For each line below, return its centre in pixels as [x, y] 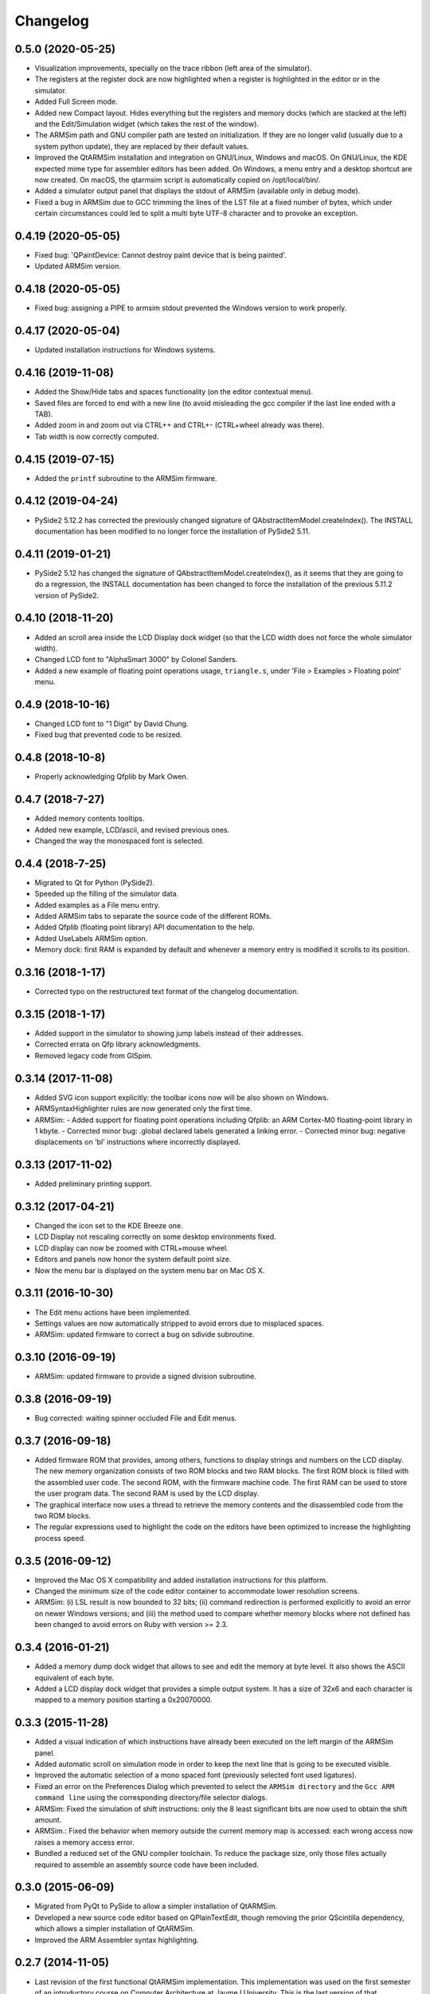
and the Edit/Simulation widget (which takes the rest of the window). [147, 124]
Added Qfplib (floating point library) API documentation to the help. [145, 927]
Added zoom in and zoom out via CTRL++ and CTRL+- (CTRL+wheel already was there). [180, 425]
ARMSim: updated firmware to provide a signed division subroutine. [145, 1377]
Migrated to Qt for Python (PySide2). [95, 882]
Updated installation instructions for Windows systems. [125, 350]
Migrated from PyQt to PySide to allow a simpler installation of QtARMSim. [156, 1906]
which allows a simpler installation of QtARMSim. [115, 1929]
